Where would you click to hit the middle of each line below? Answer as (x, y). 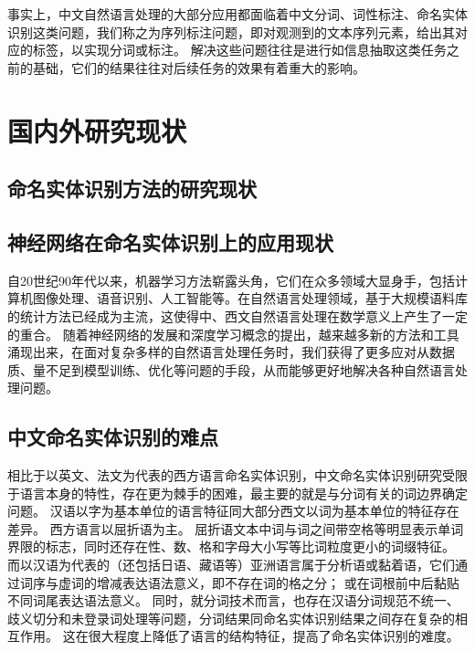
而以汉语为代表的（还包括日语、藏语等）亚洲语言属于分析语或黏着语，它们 (231, 565)
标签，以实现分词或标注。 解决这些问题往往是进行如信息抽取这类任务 (239, 50)
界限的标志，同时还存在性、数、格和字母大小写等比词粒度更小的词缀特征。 (231, 546)
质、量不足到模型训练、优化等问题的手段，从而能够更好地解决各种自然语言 (231, 369)
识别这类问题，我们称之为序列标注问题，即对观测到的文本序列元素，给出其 (231, 31)
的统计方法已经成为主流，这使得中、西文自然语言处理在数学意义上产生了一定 (237, 315)
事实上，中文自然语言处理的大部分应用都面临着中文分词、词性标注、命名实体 (237, 14)
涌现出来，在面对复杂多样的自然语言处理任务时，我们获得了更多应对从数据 (231, 352)
